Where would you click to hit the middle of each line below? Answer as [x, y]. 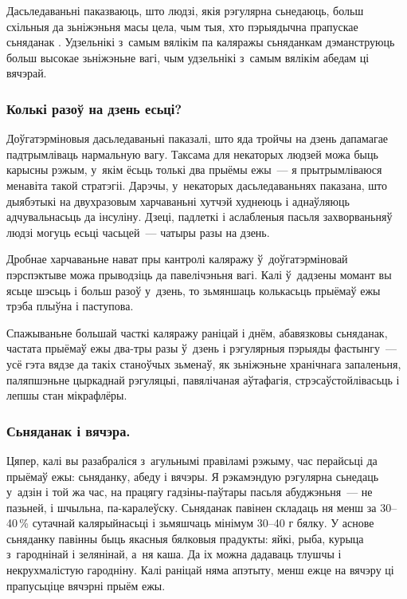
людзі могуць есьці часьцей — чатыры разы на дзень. [138, 232]
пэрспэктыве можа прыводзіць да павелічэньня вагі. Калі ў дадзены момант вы [199, 274]
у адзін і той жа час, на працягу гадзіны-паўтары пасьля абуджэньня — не [190, 492]
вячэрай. [27, 73]
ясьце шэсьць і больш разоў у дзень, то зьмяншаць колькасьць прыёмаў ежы [194, 290]
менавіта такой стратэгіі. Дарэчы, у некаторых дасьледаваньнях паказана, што [197, 185]
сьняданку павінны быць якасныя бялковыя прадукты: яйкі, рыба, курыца [185, 538]
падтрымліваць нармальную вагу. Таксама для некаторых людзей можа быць [192, 154]
